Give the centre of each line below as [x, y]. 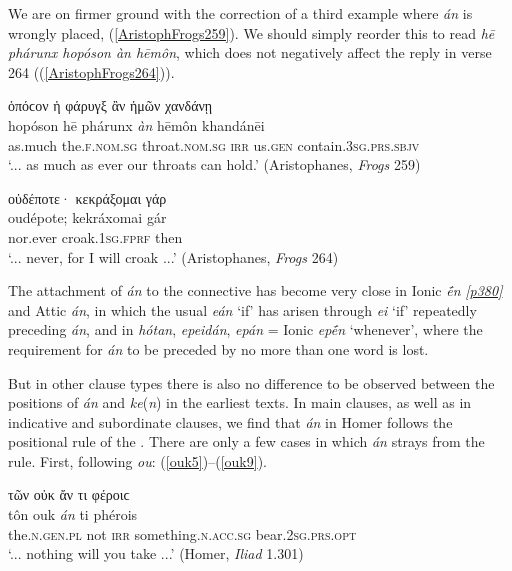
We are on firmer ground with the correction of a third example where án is [240, 13]
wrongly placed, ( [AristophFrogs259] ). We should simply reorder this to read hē [251, 32]
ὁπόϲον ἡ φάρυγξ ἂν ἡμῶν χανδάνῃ [110, 105]
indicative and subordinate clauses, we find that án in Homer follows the [230, 421]
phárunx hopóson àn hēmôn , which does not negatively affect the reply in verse [250, 52]
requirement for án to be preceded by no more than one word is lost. [218, 348]
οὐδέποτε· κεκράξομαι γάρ [87, 197]
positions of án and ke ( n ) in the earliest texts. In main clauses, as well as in [240, 402]
